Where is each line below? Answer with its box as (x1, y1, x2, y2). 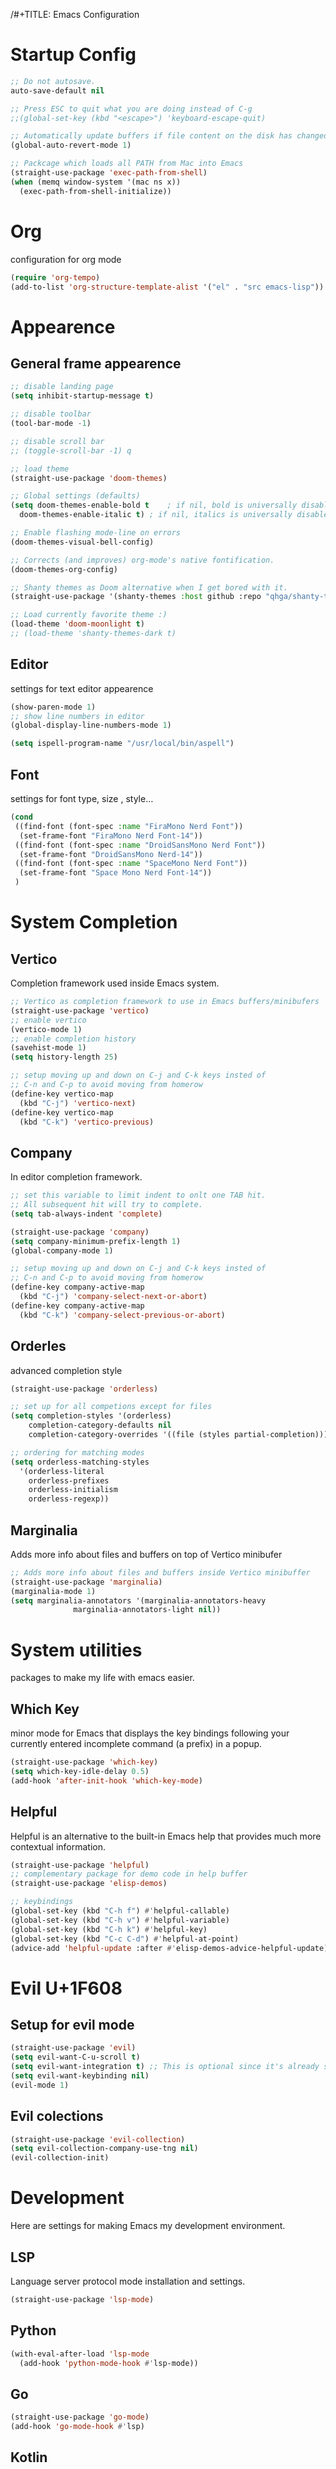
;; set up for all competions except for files (10, 1402, 213, 1412)
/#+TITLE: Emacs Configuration (10, 9, 140, 20)
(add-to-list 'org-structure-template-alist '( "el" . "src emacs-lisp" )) (10, 282, 325, 292)
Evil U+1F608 (10, 1977, 123, 1999)
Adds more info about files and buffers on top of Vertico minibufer (10, 1548, 283, 1560)
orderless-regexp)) (28, 1494, 110, 1504)
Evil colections (10, 2108, 104, 2125)
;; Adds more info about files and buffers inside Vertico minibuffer (10, 1567, 311, 1578)
